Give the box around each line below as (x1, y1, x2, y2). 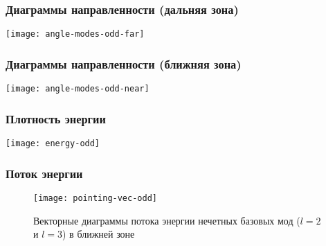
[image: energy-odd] (6, 138, 100, 148)
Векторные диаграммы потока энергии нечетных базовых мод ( (33, 213, 300, 227)
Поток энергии (6, 164, 83, 182)
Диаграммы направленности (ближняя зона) (6, 55, 242, 72)
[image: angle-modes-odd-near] (6, 84, 150, 94)
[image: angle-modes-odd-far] (6, 29, 145, 39)
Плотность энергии (6, 109, 106, 127)
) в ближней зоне (62, 227, 135, 241)
